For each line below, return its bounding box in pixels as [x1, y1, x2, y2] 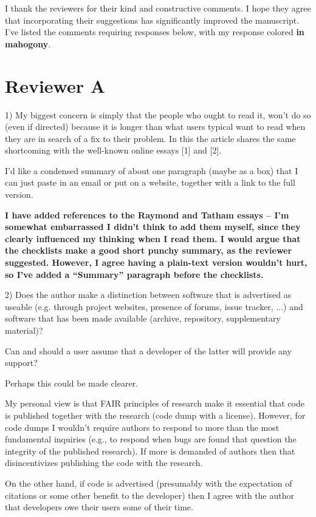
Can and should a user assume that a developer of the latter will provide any [5, 344, 292, 357]
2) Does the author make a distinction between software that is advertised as [5, 288, 292, 301]
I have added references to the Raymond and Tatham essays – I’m [5, 208, 289, 221]
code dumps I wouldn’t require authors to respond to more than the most [5, 421, 280, 433]
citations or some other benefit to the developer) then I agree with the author [5, 488, 294, 501]
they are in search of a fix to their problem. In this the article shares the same [5, 132, 296, 144]
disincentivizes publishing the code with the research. [5, 456, 203, 469]
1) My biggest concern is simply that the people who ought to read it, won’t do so [5, 108, 311, 121]
